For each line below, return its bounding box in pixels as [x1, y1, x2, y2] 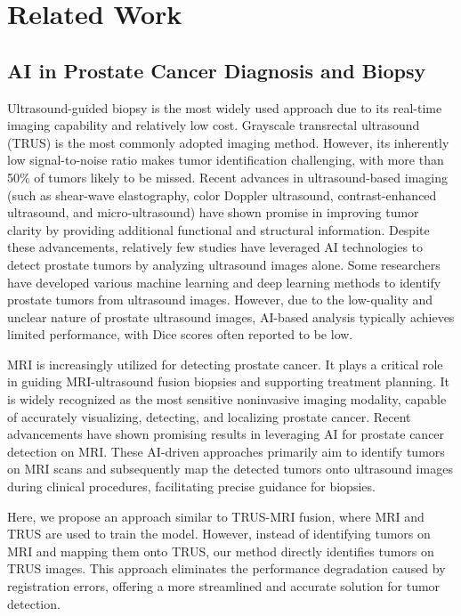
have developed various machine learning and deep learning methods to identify [7, 272, 441, 291]
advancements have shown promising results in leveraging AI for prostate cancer [7, 425, 445, 443]
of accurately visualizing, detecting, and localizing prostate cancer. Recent [7, 407, 411, 426]
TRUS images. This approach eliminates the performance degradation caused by [7, 559, 446, 578]
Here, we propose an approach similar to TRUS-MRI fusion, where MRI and [7, 507, 425, 525]
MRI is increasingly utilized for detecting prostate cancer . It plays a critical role [7, 354, 443, 373]
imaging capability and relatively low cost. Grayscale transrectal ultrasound [7, 116, 420, 134]
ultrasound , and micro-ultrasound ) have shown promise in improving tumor [7, 203, 419, 222]
